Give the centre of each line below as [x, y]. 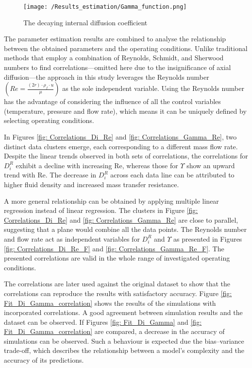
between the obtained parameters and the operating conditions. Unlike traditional [126, 48]
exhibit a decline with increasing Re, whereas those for [97, 165]
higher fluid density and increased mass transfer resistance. [92, 184]
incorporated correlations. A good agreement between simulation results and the [123, 312]
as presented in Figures [208, 238]
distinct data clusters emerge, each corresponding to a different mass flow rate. [121, 146]
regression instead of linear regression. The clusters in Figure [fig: [101, 210]
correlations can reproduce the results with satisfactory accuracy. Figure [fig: [118, 293]
